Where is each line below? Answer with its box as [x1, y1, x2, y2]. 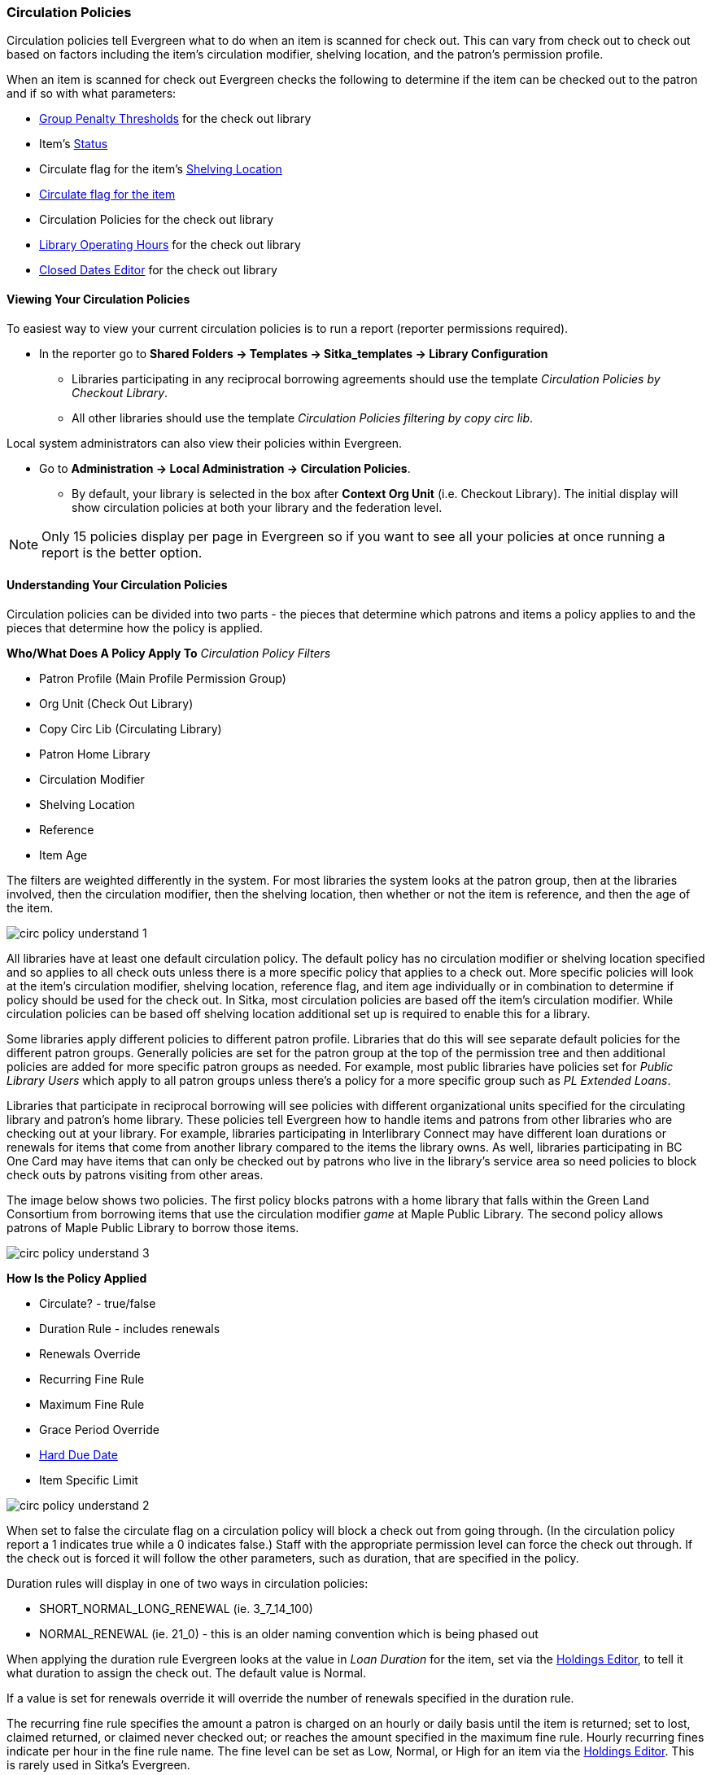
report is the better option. [41, 544, 203, 561]
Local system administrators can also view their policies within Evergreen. [7, 435, 403, 450]
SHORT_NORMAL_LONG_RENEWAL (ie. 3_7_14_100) [39, 1601, 313, 1615]
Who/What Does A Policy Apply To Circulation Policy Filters [7, 645, 331, 660]
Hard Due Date [39, 1447, 118, 1462]
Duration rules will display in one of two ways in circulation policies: [7, 1576, 369, 1590]
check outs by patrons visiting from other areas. [7, 1167, 264, 1182]
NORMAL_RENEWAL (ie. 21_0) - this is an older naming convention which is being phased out [39, 1626, 539, 1641]
